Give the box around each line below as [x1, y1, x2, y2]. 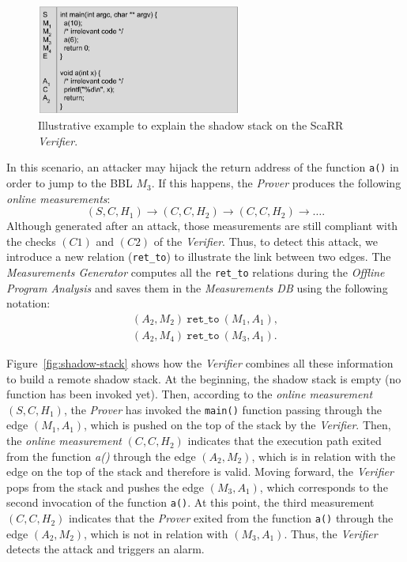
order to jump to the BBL [6, 175, 133, 191]
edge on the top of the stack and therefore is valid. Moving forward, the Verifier [6, 463, 394, 480]
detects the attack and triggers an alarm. [6, 541, 205, 557]
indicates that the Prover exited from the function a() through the [68, 510, 394, 526]
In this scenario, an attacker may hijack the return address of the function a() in [6, 159, 399, 175]
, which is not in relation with [84, 525, 228, 541]
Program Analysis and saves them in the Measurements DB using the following [6, 279, 388, 296]
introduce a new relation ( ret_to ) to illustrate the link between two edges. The [6, 248, 391, 265]
